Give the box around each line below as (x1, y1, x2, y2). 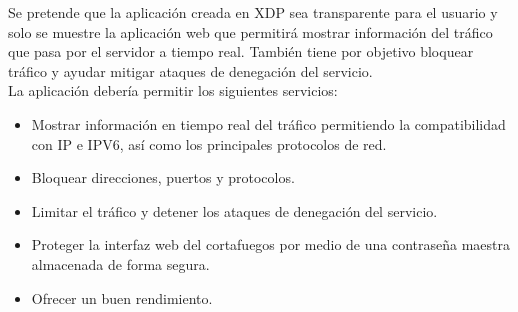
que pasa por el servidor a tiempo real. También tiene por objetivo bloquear (8, 41, 474, 62)
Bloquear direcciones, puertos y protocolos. (31, 167, 295, 188)
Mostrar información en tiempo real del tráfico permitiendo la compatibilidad (31, 113, 506, 134)
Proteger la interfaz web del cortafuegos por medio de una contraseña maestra (31, 234, 511, 255)
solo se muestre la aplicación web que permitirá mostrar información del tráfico (8, 21, 493, 42)
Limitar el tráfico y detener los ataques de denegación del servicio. (31, 200, 438, 221)
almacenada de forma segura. (31, 253, 210, 274)
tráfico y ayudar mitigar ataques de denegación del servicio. (8, 60, 373, 81)
